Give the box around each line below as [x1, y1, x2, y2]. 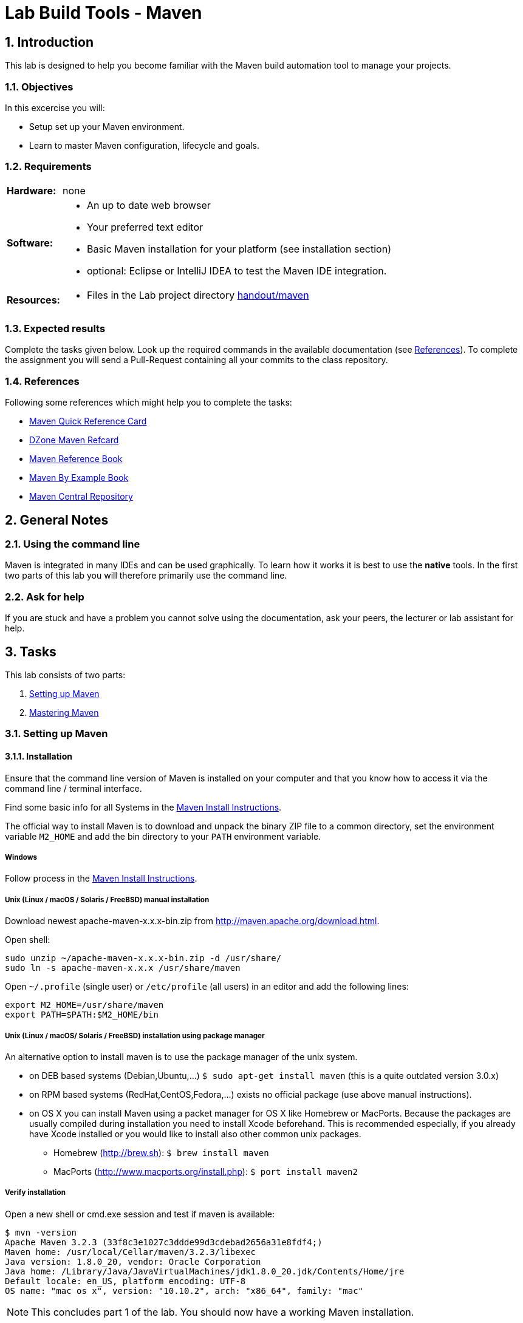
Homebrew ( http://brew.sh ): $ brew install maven [53, 1147, 269, 1158]
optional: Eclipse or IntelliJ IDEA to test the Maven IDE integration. [86, 264, 387, 277]
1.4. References [5, 375, 80, 387]
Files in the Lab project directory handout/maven [86, 288, 309, 301]
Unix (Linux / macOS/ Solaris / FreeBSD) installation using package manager [5, 1031, 265, 1040]
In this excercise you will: [5, 102, 105, 113]
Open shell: [5, 934, 50, 945]
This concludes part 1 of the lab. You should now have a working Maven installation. [31, 1305, 414, 1318]
